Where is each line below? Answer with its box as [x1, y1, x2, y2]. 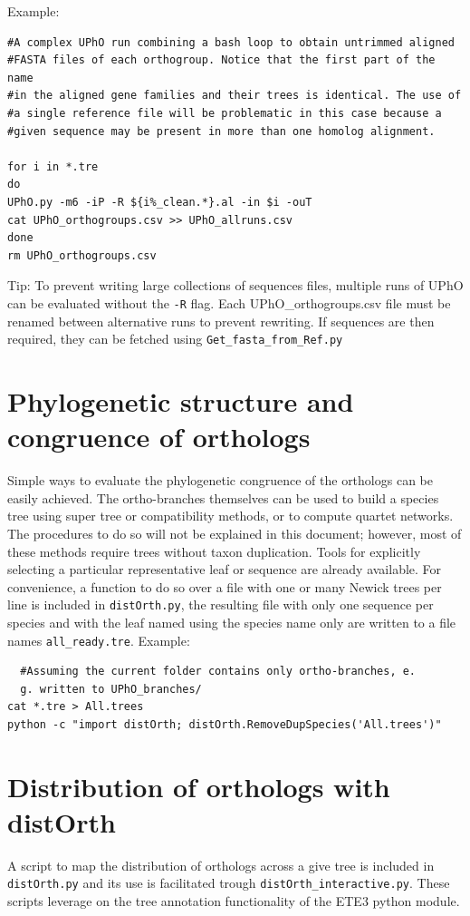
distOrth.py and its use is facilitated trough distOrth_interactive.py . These [7, 873, 450, 892]
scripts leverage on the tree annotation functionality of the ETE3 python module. [7, 892, 460, 911]
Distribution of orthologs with [7, 767, 390, 804]
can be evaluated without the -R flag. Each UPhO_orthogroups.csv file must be [7, 293, 451, 312]
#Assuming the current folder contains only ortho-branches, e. [20, 665, 417, 678]
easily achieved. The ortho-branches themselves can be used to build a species [7, 488, 439, 507]
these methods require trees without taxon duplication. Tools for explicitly [7, 541, 421, 560]
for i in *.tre [7, 160, 99, 173]
